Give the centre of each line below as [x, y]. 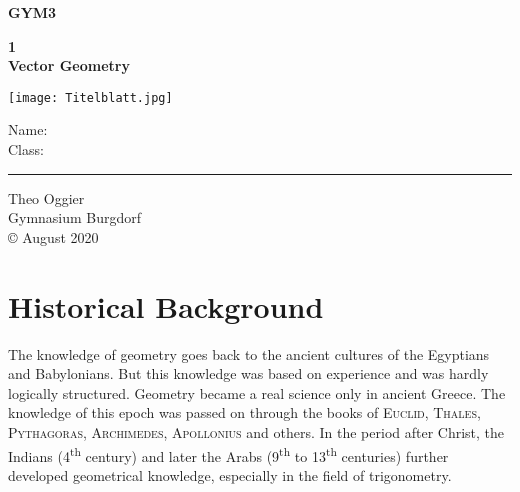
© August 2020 [53, 236]
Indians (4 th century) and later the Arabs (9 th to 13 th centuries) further [228, 454]
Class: [26, 149]
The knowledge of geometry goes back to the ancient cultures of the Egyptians [249, 353]
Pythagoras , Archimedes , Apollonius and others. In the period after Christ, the [256, 431]
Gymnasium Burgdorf [75, 217]
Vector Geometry [69, 65]
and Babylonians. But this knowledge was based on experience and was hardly [248, 373]
